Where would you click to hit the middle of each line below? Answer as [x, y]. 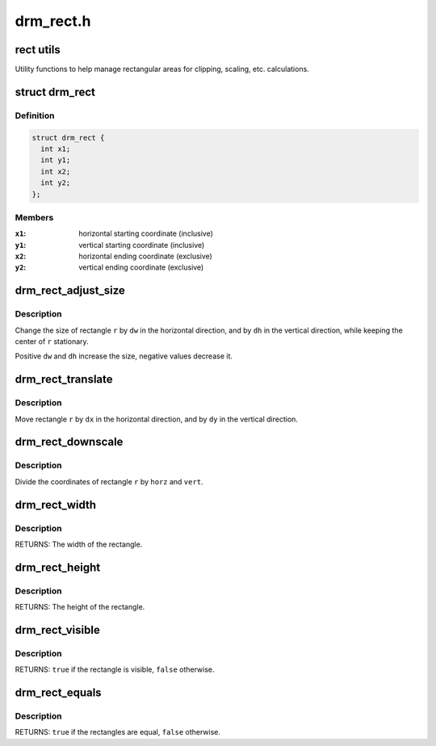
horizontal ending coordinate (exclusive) [146, 256]
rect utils [38, 50]
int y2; [56, 183]
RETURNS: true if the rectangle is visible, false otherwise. [115, 669]
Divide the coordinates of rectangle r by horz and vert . [109, 481]
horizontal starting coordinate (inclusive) [146, 233]
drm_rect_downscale [69, 442]
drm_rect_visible [57, 630]
